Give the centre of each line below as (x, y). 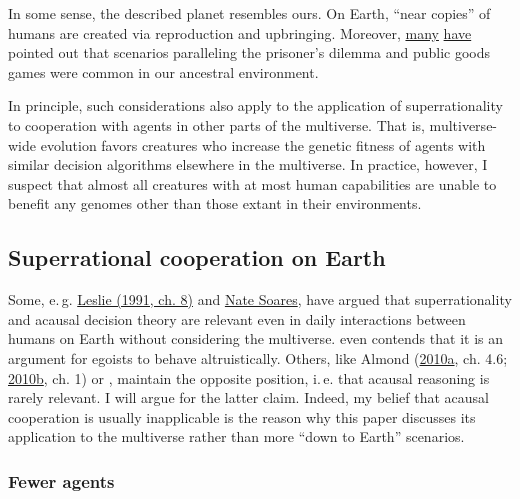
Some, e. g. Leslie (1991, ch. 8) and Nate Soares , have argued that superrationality (260, 299)
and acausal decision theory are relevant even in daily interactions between (237, 318)
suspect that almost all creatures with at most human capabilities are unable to (252, 183)
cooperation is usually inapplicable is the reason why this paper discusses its (242, 416)
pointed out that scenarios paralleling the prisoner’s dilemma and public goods (249, 52)
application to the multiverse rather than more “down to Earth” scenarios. (236, 436)
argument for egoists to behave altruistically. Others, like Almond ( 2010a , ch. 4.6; (258, 357)
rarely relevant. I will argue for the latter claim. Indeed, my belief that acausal (248, 397)
